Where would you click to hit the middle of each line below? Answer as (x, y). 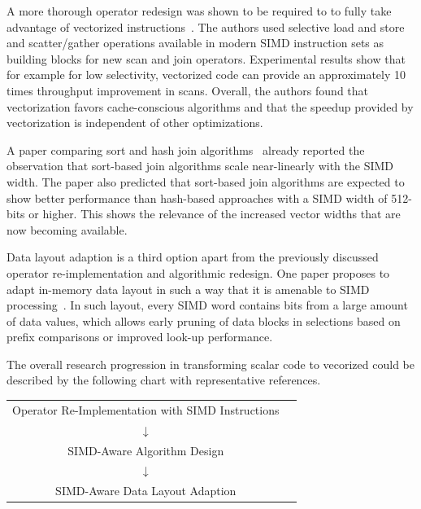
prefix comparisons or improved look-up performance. (140, 337)
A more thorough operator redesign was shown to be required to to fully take (199, 11)
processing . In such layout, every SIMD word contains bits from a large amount (207, 305)
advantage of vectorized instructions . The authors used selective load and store (206, 26)
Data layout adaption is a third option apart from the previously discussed (193, 257)
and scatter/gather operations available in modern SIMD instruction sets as (195, 43)
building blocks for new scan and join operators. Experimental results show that (206, 58)
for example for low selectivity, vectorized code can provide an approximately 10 (206, 75)
